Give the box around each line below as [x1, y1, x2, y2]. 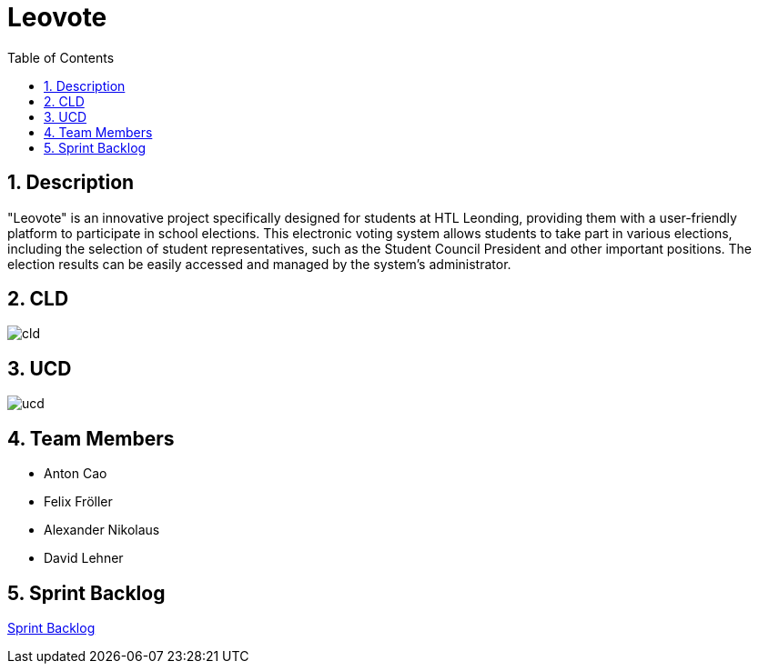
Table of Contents [7, 49, 115, 65]
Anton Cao [44, 466, 107, 482]
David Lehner [44, 550, 124, 566]
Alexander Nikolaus [44, 522, 160, 538]
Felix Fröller [44, 494, 113, 510]
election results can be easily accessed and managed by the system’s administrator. [7, 255, 511, 272]
